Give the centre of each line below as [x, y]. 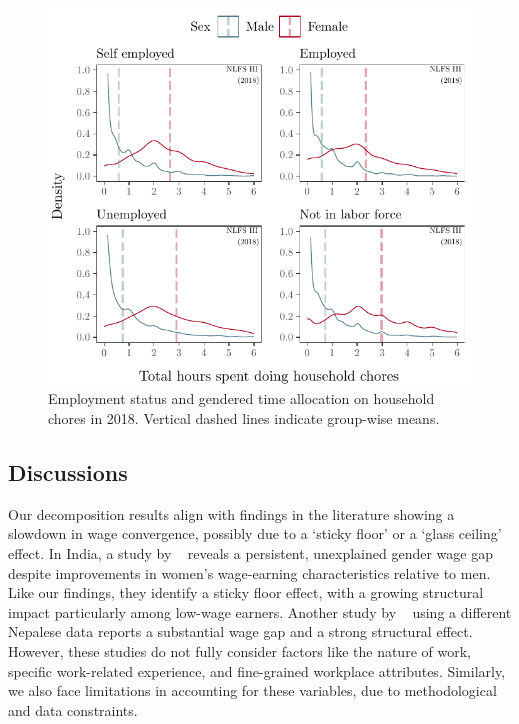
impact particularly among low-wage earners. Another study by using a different [260, 611]
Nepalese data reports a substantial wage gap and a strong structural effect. [240, 631]
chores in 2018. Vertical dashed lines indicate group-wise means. [244, 418]
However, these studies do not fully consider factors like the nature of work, [239, 651]
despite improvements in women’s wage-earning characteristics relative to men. [249, 572]
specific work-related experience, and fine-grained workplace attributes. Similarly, [257, 670]
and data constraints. [73, 709]
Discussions [68, 472]
